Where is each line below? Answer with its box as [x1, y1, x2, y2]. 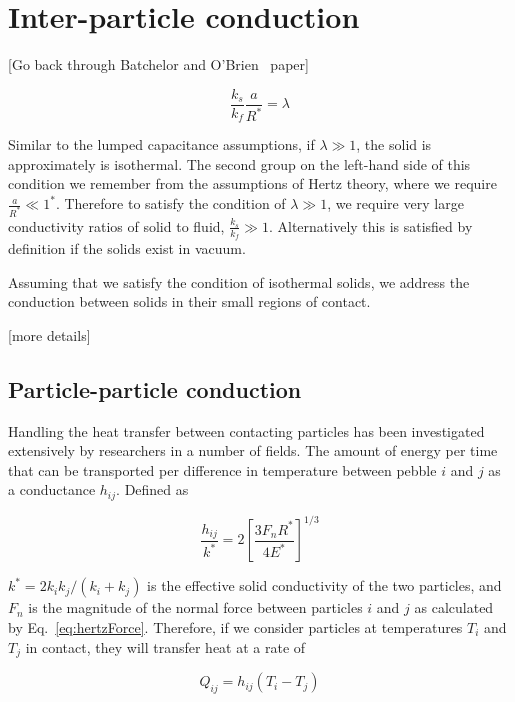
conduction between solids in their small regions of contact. [8, 291, 371, 312]
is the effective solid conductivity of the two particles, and [147, 575, 502, 596]
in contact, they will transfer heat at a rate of [25, 636, 306, 657]
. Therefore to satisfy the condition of [55, 193, 286, 214]
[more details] [8, 324, 91, 345]
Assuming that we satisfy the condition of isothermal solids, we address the [8, 271, 470, 292]
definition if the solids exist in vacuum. [8, 238, 246, 259]
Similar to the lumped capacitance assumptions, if [8, 134, 315, 155]
